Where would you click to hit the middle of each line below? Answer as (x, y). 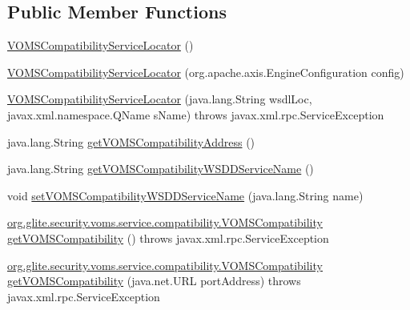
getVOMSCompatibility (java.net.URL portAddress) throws (154, 281)
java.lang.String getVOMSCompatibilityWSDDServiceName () (161, 169)
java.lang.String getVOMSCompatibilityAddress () (131, 141)
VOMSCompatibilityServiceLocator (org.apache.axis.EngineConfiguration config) (206, 72)
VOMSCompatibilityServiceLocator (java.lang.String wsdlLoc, (160, 99)
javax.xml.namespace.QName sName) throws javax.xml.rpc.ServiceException (196, 114)
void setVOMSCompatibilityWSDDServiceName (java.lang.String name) (185, 195)
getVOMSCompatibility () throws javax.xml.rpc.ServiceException (168, 238)
